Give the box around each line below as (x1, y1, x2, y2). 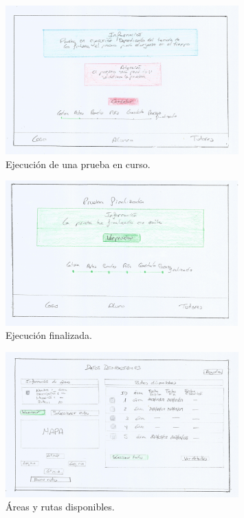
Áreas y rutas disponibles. (5, 499, 115, 514)
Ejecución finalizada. (5, 328, 92, 342)
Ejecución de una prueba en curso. (5, 156, 151, 171)
